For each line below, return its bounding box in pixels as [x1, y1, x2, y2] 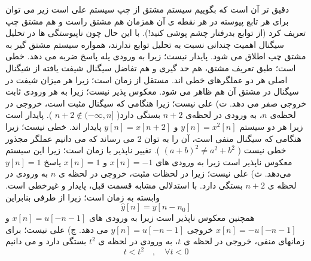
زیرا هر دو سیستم [239, 120, 303, 132]
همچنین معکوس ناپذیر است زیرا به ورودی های [89, 211, 255, 224]
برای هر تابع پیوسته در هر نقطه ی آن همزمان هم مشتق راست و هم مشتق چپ [5, 14, 289, 27]
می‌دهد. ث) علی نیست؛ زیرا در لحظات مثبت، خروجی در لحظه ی [58, 167, 291, 180]
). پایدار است [5, 108, 53, 121]
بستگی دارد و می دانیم [5, 235, 87, 247]
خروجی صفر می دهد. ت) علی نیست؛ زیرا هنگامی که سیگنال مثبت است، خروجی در [5, 96, 307, 109]
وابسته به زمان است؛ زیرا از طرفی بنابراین [5, 190, 160, 203]
